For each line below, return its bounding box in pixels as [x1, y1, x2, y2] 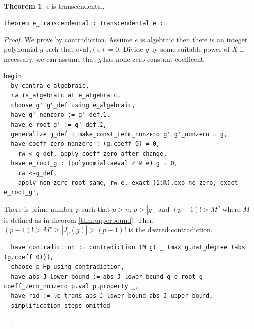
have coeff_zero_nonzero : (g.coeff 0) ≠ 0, [11, 140, 160, 147]
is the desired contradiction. [128, 224, 213, 235]
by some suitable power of [151, 44, 230, 54]
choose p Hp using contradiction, [11, 263, 125, 271]
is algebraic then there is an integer [140, 34, 248, 45]
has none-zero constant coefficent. [103, 54, 205, 64]
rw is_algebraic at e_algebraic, [11, 92, 121, 99]
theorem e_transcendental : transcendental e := [4, 19, 167, 27]
